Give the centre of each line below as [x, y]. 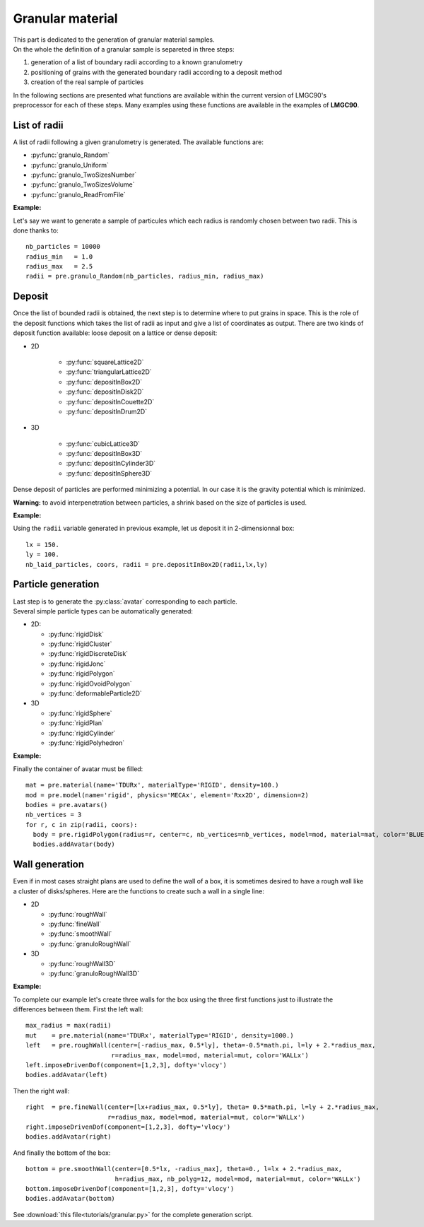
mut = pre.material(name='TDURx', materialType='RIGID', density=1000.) [160, 1035]
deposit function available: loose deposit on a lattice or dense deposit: [115, 333]
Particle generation [56, 584]
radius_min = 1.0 [59, 257]
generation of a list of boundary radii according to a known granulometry [137, 62]
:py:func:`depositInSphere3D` [109, 473]
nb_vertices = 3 [54, 815]
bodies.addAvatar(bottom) [71, 1199]
